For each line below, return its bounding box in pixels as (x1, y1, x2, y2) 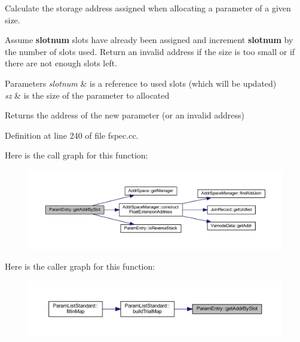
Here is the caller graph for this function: (5, 260, 155, 273)
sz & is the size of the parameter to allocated (5, 88, 170, 101)
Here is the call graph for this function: (5, 149, 148, 161)
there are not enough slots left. (5, 57, 118, 69)
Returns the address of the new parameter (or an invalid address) (5, 109, 244, 121)
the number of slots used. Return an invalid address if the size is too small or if (5, 45, 295, 57)
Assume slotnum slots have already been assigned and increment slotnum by (5, 33, 293, 46)
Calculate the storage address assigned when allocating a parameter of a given (5, 2, 291, 14)
